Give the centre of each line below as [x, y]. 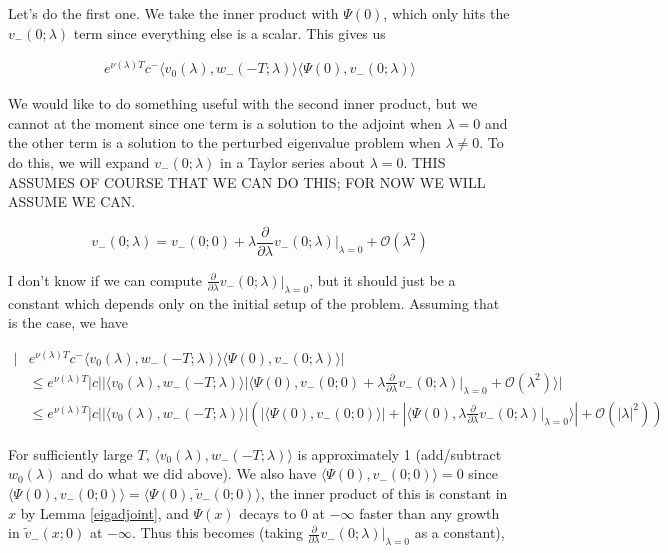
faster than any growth [429, 512]
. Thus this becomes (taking [217, 532]
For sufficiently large [70, 453]
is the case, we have [68, 322]
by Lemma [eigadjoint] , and [104, 512]
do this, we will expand [79, 162]
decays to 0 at [282, 512]
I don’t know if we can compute [105, 279]
